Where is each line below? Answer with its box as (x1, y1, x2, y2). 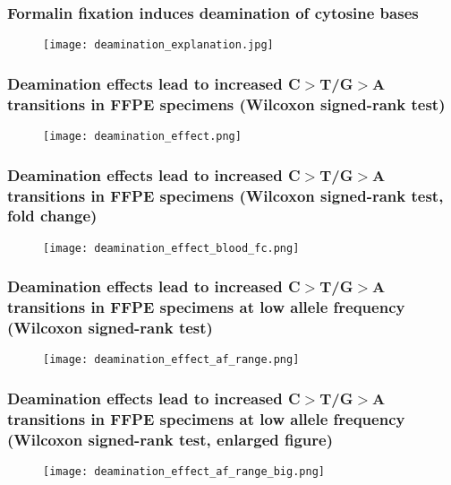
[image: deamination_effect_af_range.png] (43, 353, 300, 367)
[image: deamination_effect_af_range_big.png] (43, 465, 325, 479)
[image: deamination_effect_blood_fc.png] (43, 241, 300, 255)
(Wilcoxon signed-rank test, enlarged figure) (7, 428, 333, 450)
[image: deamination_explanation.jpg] (43, 39, 274, 52)
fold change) (7, 204, 98, 227)
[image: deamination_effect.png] (43, 130, 242, 143)
